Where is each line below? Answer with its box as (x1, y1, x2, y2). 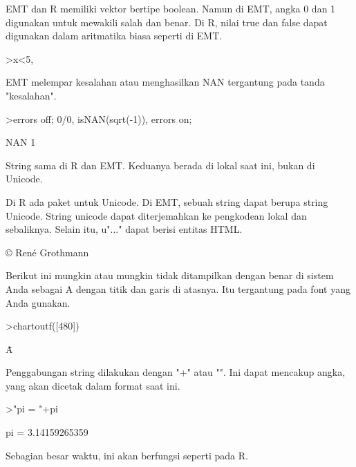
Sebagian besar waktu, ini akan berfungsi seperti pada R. (6, 448, 248, 462)
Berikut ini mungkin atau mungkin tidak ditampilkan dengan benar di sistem (6, 268, 334, 283)
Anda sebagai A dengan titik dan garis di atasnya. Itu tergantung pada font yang (6, 281, 350, 296)
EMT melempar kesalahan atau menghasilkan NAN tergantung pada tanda (6, 75, 325, 89)
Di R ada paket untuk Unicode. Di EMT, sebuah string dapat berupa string (6, 194, 328, 209)
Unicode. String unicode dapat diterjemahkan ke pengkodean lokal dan (6, 208, 307, 222)
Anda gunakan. (6, 295, 71, 309)
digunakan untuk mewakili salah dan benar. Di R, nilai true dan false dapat (6, 15, 328, 29)
